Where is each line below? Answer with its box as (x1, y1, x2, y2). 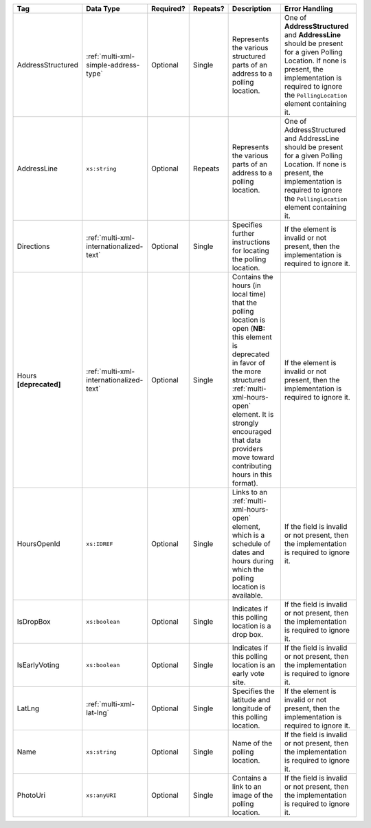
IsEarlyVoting (16, 660, 60, 670)
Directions (16, 241, 50, 251)
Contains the (232, 272, 274, 281)
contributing (232, 461, 271, 470)
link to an (232, 782, 262, 791)
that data (232, 435, 261, 445)
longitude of (232, 704, 271, 713)
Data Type (86, 4, 120, 13)
